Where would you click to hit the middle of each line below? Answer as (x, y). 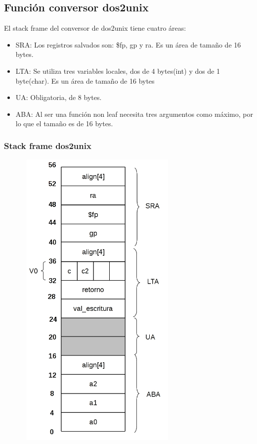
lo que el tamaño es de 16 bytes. (64, 123)
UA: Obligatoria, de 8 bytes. (59, 97)
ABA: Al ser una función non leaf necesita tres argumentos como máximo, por (134, 114)
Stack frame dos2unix (48, 145)
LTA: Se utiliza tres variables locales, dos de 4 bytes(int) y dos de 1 (118, 71)
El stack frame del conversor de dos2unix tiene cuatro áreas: (95, 28)
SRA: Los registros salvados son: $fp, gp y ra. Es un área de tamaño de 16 (128, 44)
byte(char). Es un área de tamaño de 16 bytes (85, 80)
